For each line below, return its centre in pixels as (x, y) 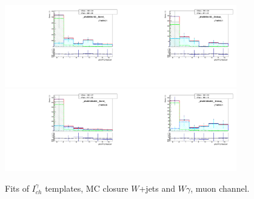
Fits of (17, 188)
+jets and (157, 188)
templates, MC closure (87, 188)
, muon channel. (220, 188)
